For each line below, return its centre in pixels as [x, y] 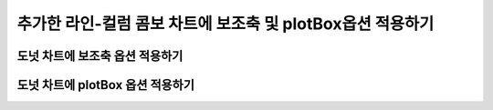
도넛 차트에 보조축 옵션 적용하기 [100, 56]
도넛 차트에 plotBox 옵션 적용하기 [106, 85]
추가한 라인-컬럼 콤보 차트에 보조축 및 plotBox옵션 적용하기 [226, 24]
